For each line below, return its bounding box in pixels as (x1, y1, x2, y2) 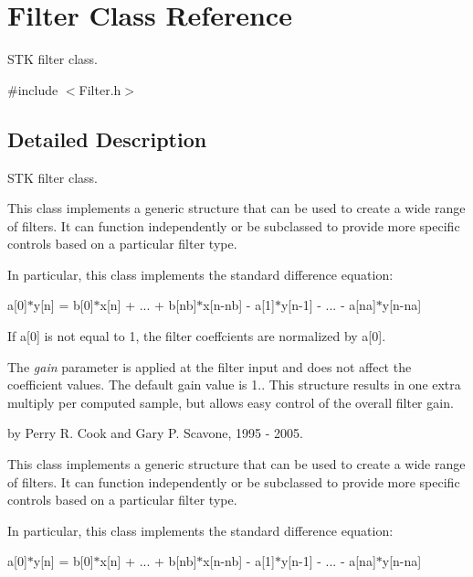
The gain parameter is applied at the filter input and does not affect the (7, 357, 412, 376)
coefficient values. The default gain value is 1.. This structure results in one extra (7, 375, 461, 394)
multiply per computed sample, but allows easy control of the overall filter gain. (7, 392, 454, 411)
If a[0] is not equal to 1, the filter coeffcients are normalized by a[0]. (7, 326, 386, 346)
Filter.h (79, 80, 121, 99)
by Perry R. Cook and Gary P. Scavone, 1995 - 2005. (7, 423, 303, 443)
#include (7, 80, 58, 99)
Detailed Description (7, 124, 207, 153)
